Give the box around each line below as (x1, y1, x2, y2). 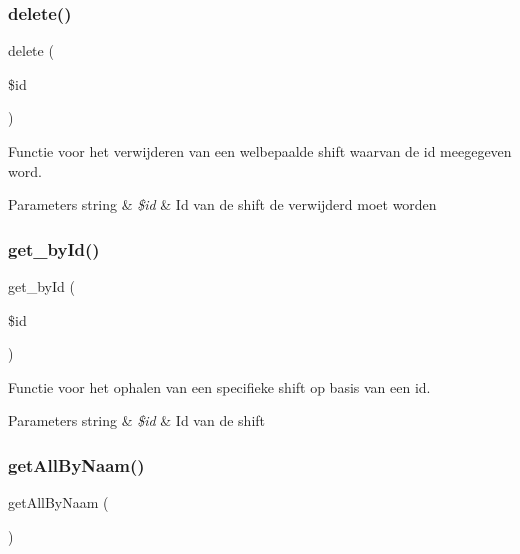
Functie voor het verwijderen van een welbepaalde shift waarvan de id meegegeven (8, 141, 512, 161)
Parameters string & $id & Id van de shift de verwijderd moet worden (8, 194, 437, 215)
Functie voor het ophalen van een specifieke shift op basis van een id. (8, 376, 431, 397)
